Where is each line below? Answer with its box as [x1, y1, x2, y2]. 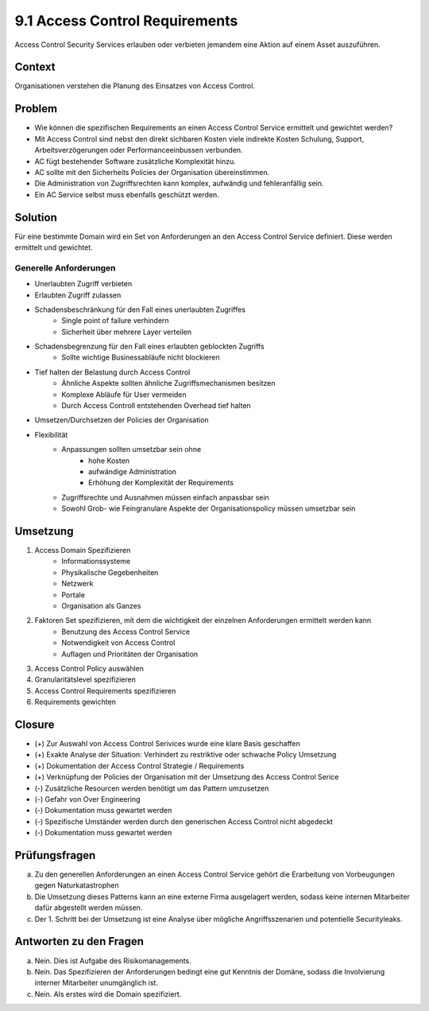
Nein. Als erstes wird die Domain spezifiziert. [34, 989, 182, 998]
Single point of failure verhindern [61, 316, 170, 325]
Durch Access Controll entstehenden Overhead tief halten [61, 401, 252, 410]
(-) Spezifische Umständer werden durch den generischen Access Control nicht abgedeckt [34, 816, 334, 826]
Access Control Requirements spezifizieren [34, 686, 176, 695]
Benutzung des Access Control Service [61, 627, 191, 636]
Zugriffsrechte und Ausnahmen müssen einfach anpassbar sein [61, 492, 269, 502]
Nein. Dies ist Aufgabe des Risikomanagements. [34, 955, 192, 966]
